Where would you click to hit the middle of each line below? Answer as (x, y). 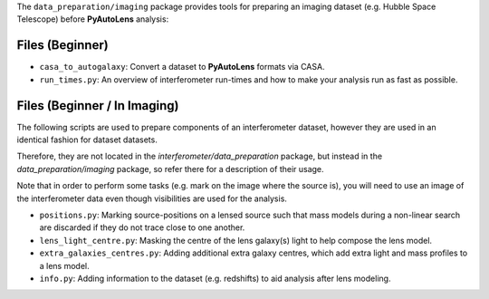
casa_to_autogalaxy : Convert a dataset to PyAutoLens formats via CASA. (182, 67)
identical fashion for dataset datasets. (87, 140)
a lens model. (64, 265)
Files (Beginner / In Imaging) (98, 106)
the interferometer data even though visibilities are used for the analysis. (152, 198)
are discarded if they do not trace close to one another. (142, 227)
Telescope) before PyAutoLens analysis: (93, 19)
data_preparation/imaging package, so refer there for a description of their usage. (171, 169)
